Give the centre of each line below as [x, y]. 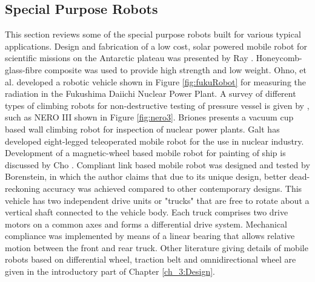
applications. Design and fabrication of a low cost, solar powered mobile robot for [156, 46]
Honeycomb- [279, 58]
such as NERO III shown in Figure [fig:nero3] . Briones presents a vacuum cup [149, 117]
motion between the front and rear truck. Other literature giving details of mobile [157, 247]
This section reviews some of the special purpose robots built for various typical [153, 34]
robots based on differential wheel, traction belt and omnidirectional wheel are [151, 259]
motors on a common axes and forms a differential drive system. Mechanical [146, 224]
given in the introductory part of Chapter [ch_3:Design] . [110, 271]
